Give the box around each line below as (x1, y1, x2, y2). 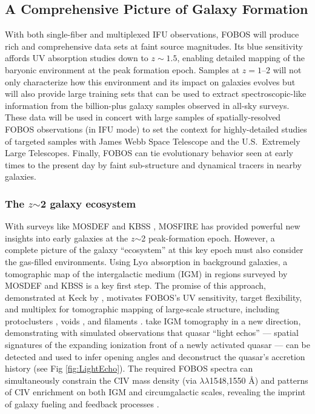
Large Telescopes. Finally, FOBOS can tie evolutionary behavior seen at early (5, 146, 293, 159)
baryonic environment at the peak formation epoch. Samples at (5, 63, 240, 76)
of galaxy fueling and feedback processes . (5, 398, 159, 410)
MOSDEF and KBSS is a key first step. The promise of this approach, (5, 279, 267, 292)
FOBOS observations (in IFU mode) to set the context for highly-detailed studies (5, 122, 307, 135)
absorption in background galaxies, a (151, 255, 288, 268)
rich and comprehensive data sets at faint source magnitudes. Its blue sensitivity (5, 39, 303, 52)
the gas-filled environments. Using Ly (5, 255, 143, 268)
